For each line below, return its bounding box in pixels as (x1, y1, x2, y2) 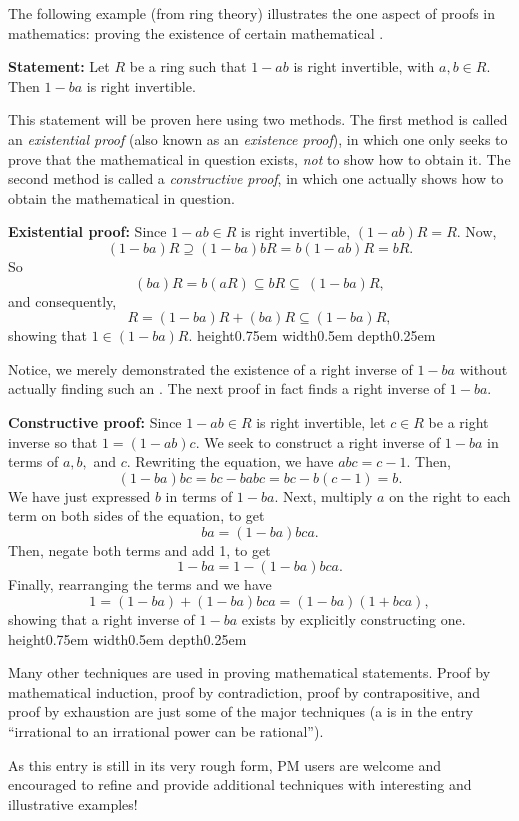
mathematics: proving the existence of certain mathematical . (8, 22, 384, 43)
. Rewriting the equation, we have (126, 451, 334, 472)
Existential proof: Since (8, 221, 167, 242)
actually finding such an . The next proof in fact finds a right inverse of (8, 378, 446, 399)
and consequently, (8, 290, 117, 311)
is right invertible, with (293, 56, 435, 77)
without (459, 358, 508, 379)
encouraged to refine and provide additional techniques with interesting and (8, 774, 472, 795)
